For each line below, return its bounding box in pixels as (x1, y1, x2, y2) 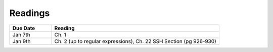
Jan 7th (12, 31, 30, 38)
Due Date (12, 24, 35, 31)
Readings (9, 7, 50, 18)
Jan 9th (12, 37, 31, 44)
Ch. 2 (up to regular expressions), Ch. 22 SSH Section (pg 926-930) (54, 37, 217, 44)
